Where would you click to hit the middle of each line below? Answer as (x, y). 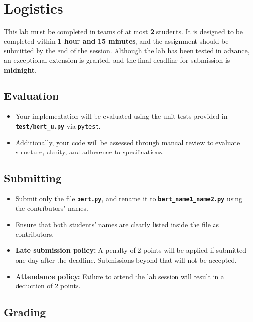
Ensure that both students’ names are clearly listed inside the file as (117, 224)
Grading (25, 312)
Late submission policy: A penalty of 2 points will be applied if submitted (131, 250)
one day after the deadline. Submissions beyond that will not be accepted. (126, 259)
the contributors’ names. (52, 208)
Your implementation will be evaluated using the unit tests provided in (121, 116)
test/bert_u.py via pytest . (58, 125)
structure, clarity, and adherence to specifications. (90, 152)
